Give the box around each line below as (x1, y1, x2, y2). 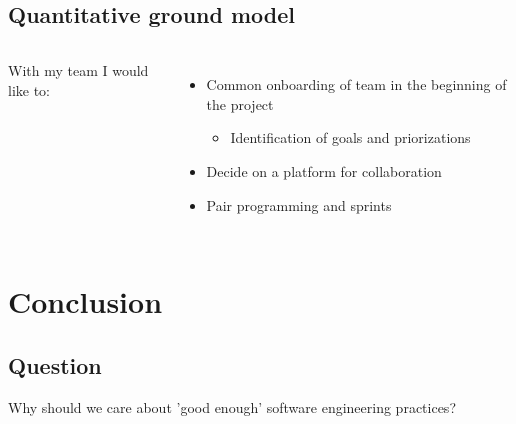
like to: (8, 79, 50, 100)
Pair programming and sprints (206, 194, 392, 215)
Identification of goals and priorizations (230, 127, 471, 148)
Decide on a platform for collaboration (206, 160, 442, 181)
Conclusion (8, 281, 163, 322)
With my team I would (8, 60, 149, 81)
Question (8, 349, 102, 380)
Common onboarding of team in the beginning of (206, 74, 507, 95)
